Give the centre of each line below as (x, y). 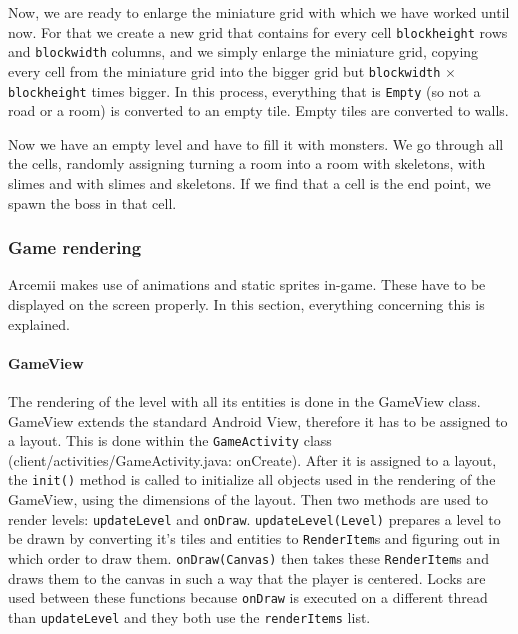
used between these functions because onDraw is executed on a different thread (248, 597)
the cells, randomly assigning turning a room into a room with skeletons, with (247, 163)
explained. (39, 323)
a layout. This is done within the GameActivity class (170, 440)
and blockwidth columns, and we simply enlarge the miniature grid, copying (243, 51)
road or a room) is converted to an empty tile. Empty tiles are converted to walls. (258, 110)
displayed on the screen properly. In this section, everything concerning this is (246, 304)
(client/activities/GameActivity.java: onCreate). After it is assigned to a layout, (252, 459)
